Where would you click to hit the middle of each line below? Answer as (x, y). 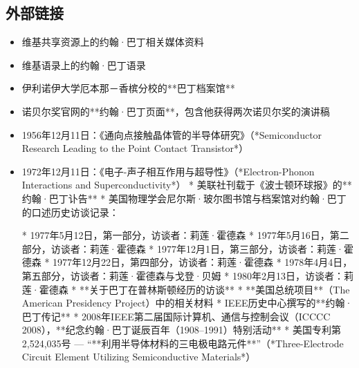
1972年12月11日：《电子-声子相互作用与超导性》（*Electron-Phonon (168, 171)
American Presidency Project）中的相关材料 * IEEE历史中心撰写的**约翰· (187, 303)
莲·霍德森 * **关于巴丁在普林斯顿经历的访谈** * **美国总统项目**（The (186, 289)
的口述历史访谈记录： (70, 212)
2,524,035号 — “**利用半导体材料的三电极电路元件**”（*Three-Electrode (183, 343)
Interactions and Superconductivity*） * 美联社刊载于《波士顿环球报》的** (187, 185)
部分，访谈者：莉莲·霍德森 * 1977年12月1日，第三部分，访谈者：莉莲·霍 (187, 248)
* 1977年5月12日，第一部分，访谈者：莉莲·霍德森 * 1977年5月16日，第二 (185, 235)
